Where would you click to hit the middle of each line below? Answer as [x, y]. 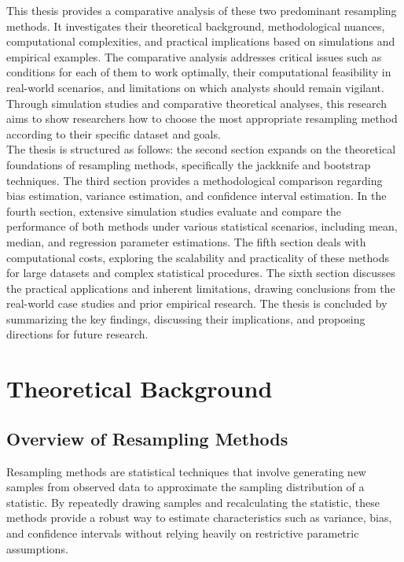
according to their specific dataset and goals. [114, 133]
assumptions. [37, 548]
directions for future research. [77, 334]
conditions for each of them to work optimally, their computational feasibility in [199, 72]
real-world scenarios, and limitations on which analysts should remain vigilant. [195, 87]
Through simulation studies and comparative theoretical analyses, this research [197, 103]
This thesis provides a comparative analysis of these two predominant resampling [202, 10]
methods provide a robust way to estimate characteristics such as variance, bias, [199, 518]
